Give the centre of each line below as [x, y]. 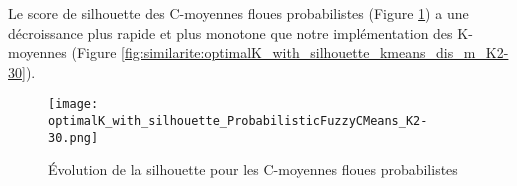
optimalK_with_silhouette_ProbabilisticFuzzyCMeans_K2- [238, 121]
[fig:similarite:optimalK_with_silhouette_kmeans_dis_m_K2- [315, 52]
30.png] [73, 137]
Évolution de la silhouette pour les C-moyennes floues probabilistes [253, 169]
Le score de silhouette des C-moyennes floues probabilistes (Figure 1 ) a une [238, 13]
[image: [73, 104]
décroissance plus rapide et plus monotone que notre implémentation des [230, 32]
